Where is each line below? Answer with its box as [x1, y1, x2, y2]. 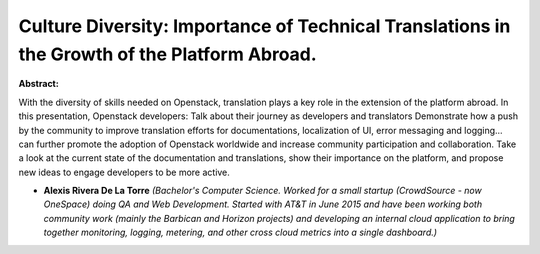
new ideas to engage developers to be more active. [18, 166, 230, 178]
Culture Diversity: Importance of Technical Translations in [18, 15, 511, 37]
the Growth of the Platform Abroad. [18, 43, 317, 65]
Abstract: [18, 78, 59, 90]
